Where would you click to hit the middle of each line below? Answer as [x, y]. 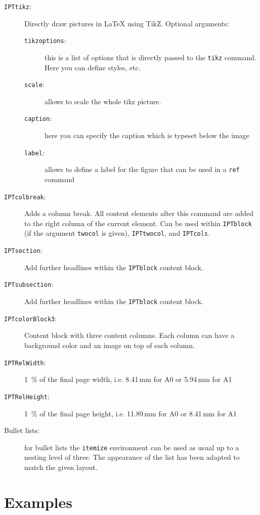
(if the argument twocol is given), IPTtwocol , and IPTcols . [117, 233]
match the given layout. [61, 467]
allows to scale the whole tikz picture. [103, 101]
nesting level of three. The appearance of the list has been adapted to [132, 457]
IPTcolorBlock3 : [31, 318]
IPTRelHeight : [27, 396]
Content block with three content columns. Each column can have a [129, 335]
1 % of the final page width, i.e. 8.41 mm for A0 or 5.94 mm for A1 [128, 379]
